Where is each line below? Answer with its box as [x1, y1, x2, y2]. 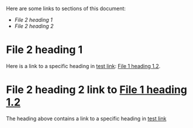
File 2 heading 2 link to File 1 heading [6, 83, 187, 96]
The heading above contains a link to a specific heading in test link [6, 114, 167, 122]
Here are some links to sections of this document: [6, 5, 126, 12]
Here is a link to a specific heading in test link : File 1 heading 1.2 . [6, 62, 161, 69]
